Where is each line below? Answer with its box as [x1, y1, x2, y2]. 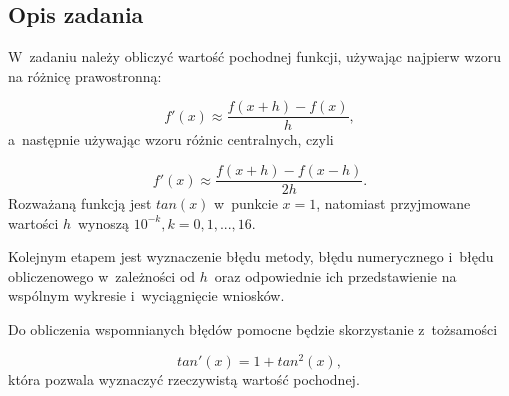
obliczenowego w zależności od [8, 265, 196, 286]
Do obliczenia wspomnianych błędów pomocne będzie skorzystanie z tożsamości [8, 319, 498, 340]
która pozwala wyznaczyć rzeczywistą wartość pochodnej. [8, 368, 360, 389]
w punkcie [214, 193, 278, 214]
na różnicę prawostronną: [8, 65, 162, 86]
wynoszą [78, 212, 130, 233]
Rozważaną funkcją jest [8, 193, 152, 214]
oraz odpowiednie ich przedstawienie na [214, 265, 457, 286]
